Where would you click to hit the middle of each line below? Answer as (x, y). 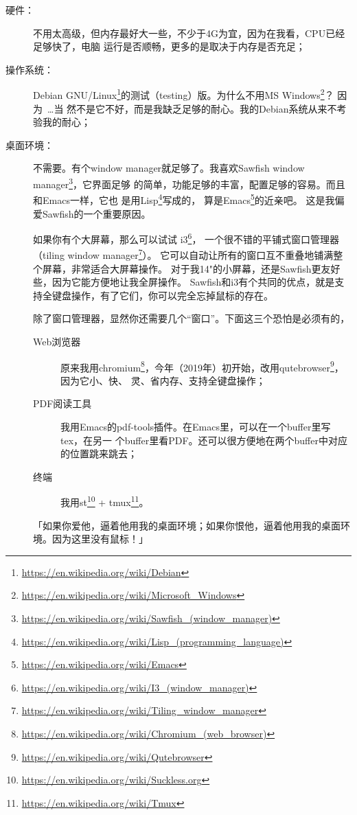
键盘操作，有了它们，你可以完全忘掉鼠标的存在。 (162, 295)
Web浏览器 (57, 341)
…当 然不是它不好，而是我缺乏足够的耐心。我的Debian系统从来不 (192, 108)
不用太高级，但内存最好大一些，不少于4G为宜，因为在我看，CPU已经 (189, 33)
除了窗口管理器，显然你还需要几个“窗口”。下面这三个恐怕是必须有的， (192, 318)
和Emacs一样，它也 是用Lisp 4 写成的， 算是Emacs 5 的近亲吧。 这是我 (184, 199)
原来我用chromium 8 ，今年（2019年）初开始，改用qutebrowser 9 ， (202, 366)
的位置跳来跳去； (99, 454)
